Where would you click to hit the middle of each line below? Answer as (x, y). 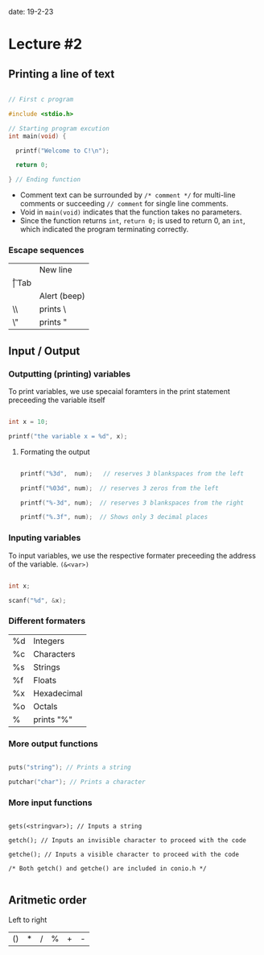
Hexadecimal (58, 693)
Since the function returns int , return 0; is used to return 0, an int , (132, 221)
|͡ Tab (22, 283)
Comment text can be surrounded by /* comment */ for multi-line (128, 195)
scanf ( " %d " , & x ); (37, 600)
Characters (54, 654)
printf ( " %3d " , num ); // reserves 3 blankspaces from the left (132, 473)
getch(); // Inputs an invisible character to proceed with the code (128, 841)
